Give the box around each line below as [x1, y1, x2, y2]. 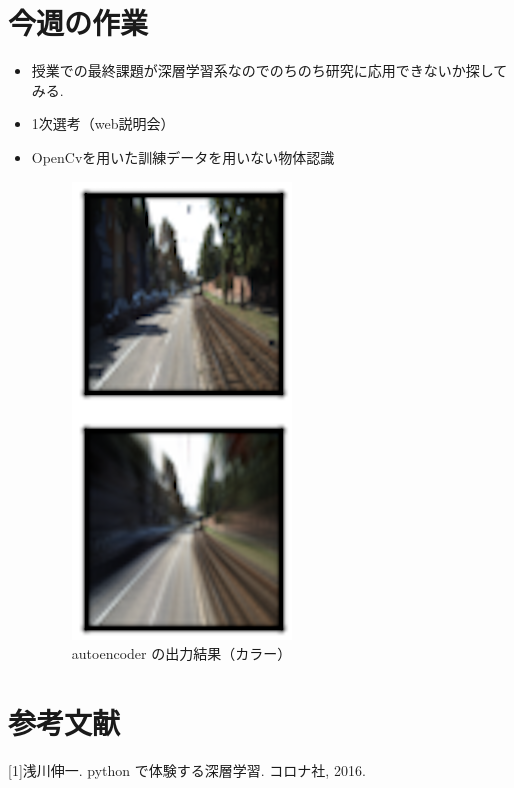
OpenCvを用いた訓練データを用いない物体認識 [31, 146, 335, 167]
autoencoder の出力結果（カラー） [71, 643, 292, 664]
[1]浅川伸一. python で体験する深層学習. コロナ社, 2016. [8, 759, 366, 780]
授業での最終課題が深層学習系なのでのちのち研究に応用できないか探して [31, 60, 508, 81]
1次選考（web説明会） [31, 113, 175, 134]
